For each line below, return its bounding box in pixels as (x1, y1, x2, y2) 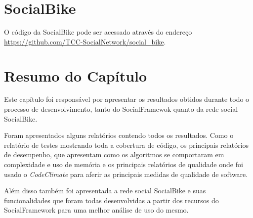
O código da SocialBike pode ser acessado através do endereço (4, 27, 192, 37)
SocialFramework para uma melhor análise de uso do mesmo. (4, 205, 189, 215)
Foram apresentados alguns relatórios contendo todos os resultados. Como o (4, 130, 234, 140)
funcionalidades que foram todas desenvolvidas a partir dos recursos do (4, 195, 219, 205)
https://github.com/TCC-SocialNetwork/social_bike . (4, 36, 166, 46)
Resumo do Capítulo (4, 65, 147, 86)
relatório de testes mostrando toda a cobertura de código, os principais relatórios (4, 139, 249, 150)
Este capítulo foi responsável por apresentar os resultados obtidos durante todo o (4, 94, 250, 104)
